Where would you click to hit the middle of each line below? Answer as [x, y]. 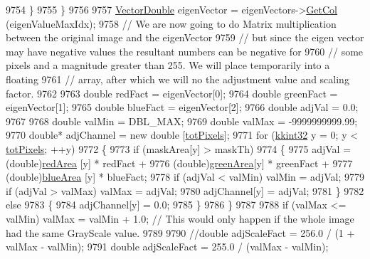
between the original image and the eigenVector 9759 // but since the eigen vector [185, 37]
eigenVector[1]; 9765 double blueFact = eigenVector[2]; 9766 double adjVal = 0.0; [182, 107]
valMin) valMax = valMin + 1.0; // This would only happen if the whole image [180, 218]
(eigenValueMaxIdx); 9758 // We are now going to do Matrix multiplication [171, 23]
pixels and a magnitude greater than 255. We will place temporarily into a [168, 65]
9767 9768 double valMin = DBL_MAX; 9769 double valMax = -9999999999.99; [182, 121]
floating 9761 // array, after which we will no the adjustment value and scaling [178, 79]
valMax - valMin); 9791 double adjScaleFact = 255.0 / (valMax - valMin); [167, 247]
